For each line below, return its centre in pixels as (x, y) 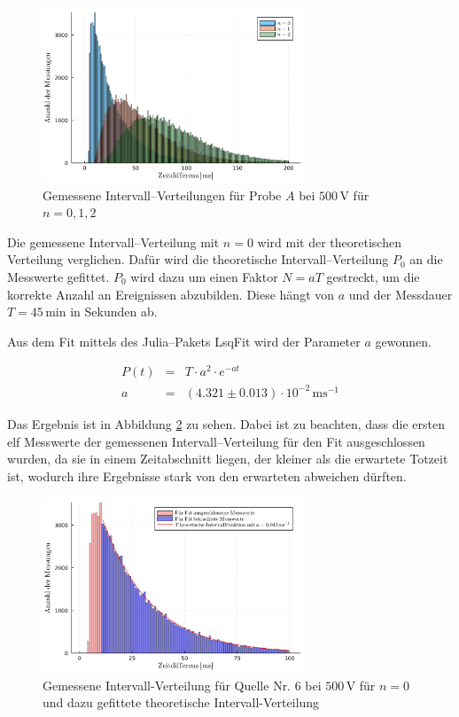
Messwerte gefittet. (58, 276)
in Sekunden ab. (114, 312)
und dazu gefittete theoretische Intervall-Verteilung (181, 702)
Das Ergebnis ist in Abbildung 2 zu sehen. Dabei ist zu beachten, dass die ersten (226, 423)
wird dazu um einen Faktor (204, 276)
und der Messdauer (401, 294)
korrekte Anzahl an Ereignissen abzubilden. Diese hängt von (171, 294)
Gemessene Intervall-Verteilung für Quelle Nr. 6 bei (182, 685)
